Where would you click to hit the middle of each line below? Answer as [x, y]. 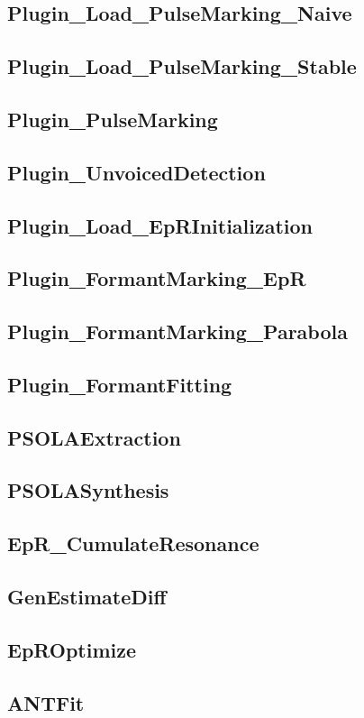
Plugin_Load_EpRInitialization [160, 225]
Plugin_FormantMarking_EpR [157, 278]
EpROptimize [72, 649]
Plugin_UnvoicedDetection [136, 172]
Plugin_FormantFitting [120, 384]
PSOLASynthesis [88, 490]
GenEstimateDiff [87, 596]
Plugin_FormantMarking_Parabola [177, 331]
